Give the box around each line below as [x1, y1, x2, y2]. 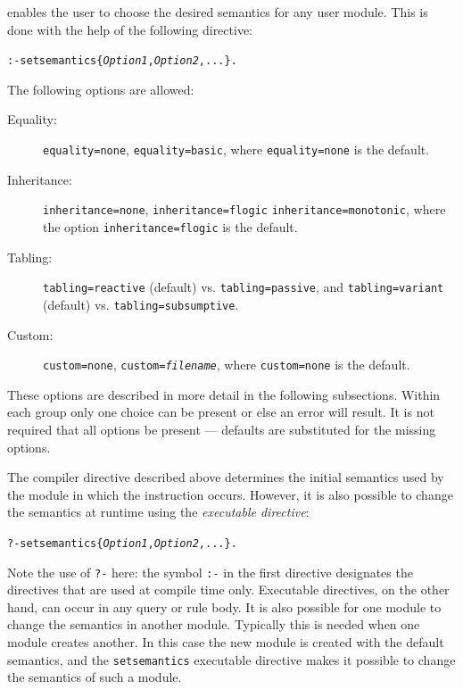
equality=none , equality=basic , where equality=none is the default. [43, 140, 430, 159]
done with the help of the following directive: [7, 20, 253, 38]
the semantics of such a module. [7, 668, 182, 686]
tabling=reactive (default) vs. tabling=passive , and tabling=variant [43, 278, 444, 296]
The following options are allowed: [7, 79, 194, 98]
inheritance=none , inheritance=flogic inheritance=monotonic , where [43, 200, 446, 219]
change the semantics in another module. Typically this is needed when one [7, 615, 420, 634]
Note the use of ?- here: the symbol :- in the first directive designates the [7, 562, 413, 581]
